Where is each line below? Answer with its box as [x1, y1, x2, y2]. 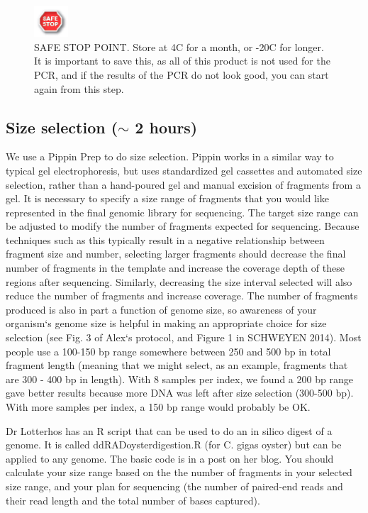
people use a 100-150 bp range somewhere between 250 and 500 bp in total [6, 343, 331, 358]
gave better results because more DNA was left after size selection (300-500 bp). [6, 385, 354, 400]
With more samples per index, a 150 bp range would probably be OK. [6, 399, 311, 414]
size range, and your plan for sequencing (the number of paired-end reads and [6, 478, 343, 493]
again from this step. [34, 81, 124, 96]
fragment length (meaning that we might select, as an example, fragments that [6, 358, 348, 373]
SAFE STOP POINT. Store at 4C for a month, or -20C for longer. [34, 39, 324, 54]
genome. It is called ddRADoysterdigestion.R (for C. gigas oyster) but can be [6, 437, 342, 452]
